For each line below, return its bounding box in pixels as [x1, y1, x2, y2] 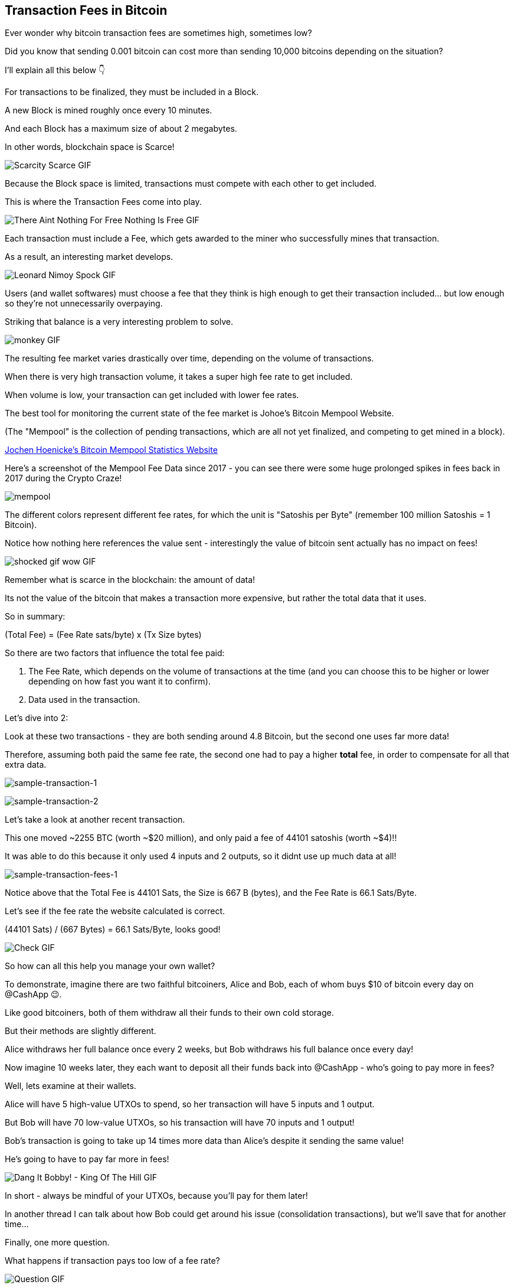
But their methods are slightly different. [5, 1026, 156, 1036]
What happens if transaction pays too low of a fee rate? [5, 1256, 220, 1266]
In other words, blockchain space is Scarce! [5, 142, 175, 152]
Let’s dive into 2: [5, 713, 68, 723]
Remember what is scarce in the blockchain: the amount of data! [5, 575, 256, 585]
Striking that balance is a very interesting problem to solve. [5, 317, 233, 327]
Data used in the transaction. [28, 694, 140, 705]
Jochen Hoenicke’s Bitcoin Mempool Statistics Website [5, 445, 218, 455]
